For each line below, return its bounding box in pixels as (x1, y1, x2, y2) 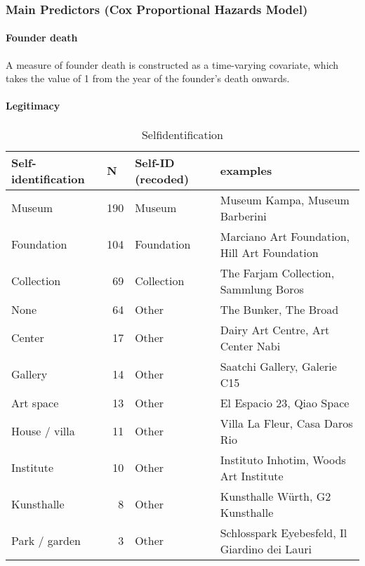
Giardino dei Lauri (220, 540, 312, 557)
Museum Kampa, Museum (220, 191, 350, 208)
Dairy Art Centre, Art (220, 321, 330, 338)
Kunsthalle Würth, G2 (220, 487, 331, 504)
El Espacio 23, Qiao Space (220, 394, 350, 411)
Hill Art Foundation (220, 244, 319, 261)
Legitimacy (6, 98, 60, 113)
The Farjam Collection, (220, 264, 335, 281)
